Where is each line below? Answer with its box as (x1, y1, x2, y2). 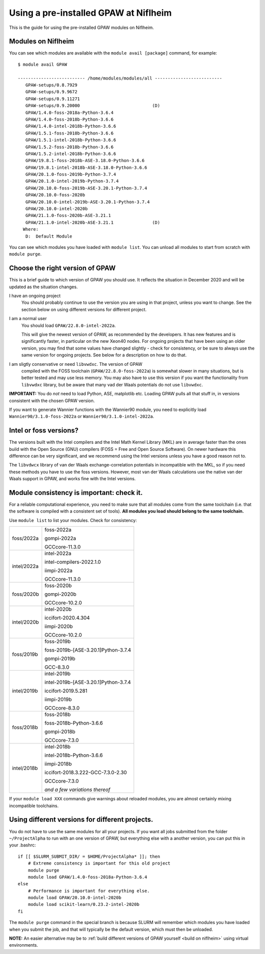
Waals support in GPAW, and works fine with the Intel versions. (9, 476, 136, 482)
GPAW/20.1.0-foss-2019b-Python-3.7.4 (25, 172, 116, 177)
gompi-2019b (44, 655, 76, 662)
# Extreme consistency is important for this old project (27, 861, 171, 866)
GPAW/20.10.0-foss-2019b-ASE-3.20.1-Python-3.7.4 (25, 185, 147, 191)
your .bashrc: (9, 842, 36, 848)
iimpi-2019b (44, 696, 72, 703)
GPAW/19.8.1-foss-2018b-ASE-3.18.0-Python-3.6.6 (25, 158, 145, 164)
